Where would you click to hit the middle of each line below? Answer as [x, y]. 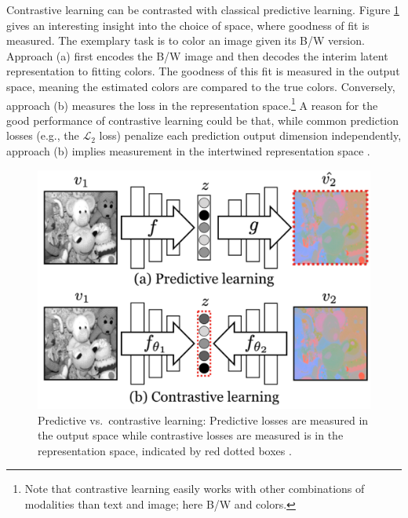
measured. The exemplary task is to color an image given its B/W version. [186, 40]
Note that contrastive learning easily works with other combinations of [195, 489]
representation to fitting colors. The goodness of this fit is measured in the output [203, 71]
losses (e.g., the [43, 135]
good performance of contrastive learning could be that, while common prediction [203, 120]
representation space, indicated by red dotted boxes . [165, 450]
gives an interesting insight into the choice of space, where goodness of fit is [188, 25]
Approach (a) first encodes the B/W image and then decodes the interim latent [197, 55]
